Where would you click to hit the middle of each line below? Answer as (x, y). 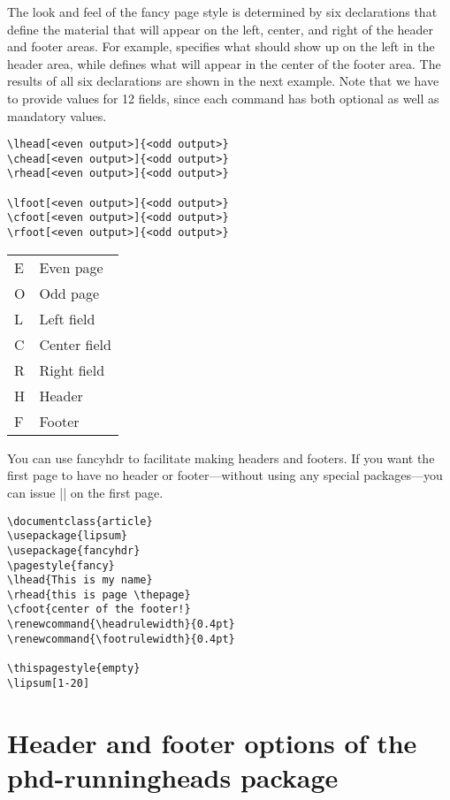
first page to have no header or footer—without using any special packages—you (225, 475)
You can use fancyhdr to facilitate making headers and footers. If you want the (221, 457)
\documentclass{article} (80, 521)
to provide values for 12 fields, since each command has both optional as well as (223, 98)
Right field (72, 370)
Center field (75, 344)
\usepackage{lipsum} (68, 536)
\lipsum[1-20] (49, 683)
